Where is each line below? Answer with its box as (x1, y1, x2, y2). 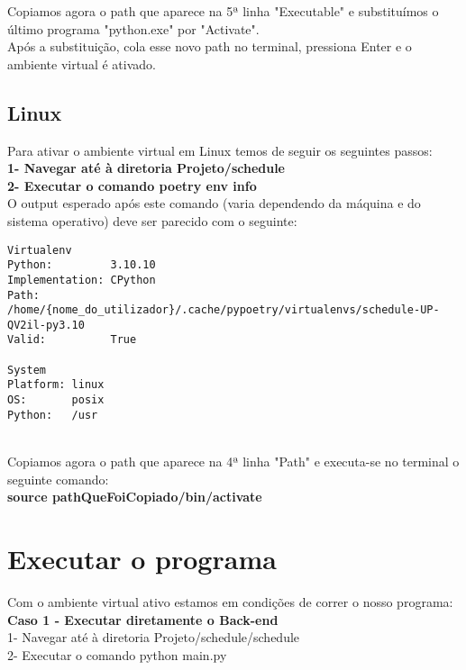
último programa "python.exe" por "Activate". (7, 19, 260, 38)
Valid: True (7, 333, 137, 347)
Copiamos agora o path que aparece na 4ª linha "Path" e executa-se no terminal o (7, 452, 460, 471)
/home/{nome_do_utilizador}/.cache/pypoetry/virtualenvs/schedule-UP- (7, 303, 440, 317)
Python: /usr (7, 408, 98, 421)
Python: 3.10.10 (7, 258, 156, 272)
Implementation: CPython (7, 273, 156, 286)
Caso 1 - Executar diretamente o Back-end (7, 610, 279, 629)
